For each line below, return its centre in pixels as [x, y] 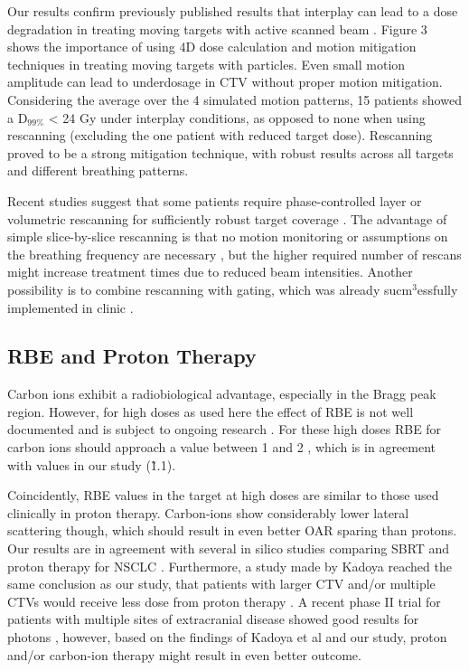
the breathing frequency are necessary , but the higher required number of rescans [234, 254]
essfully [437, 289]
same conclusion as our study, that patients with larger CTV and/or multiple [221, 584]
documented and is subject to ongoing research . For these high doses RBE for [225, 429]
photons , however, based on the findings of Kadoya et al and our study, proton [227, 637]
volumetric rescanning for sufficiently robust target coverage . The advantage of [227, 218]
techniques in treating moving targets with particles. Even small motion [206, 64]
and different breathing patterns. [98, 170]
